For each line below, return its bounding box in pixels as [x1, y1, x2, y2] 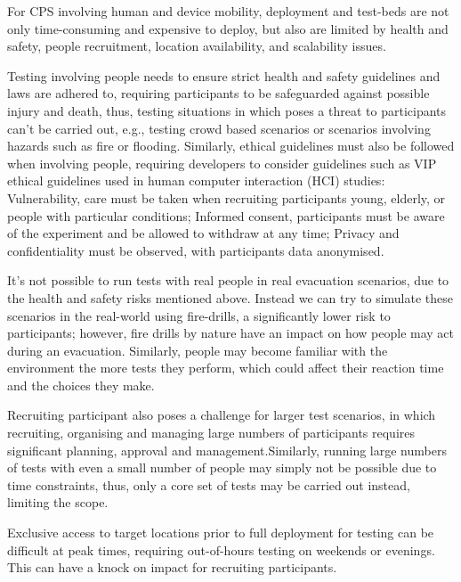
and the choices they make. [7, 375, 155, 394]
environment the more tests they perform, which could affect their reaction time [7, 358, 444, 377]
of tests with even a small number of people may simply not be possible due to [7, 458, 437, 477]
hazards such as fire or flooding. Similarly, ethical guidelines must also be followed [7, 136, 455, 155]
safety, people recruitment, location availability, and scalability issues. [7, 37, 386, 55]
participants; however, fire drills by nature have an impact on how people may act [7, 324, 455, 342]
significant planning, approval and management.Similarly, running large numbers [7, 440, 447, 459]
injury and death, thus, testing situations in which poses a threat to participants [7, 101, 447, 119]
